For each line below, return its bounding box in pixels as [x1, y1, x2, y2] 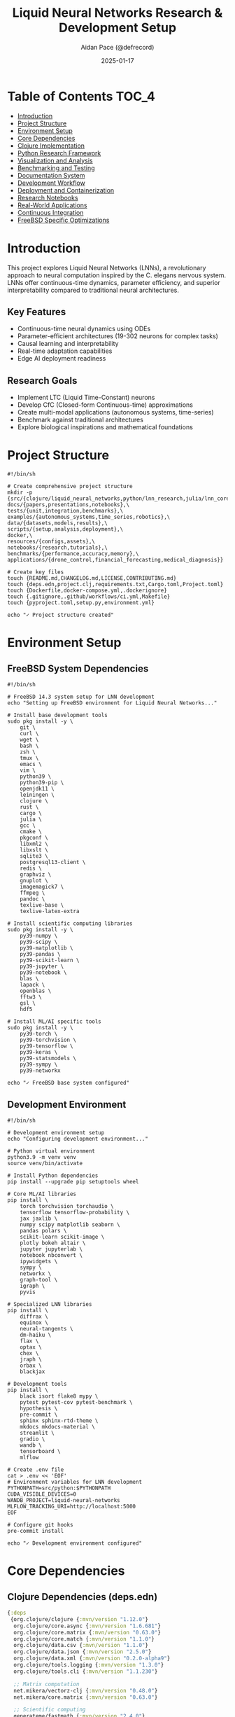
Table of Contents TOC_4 [7, 88, 155, 104]
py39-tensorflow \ [20, 1043, 73, 1050]
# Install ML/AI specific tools [7, 1018, 101, 1025]
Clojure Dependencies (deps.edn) [7, 1591, 158, 1603]
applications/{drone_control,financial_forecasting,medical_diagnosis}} [7, 557, 224, 564]
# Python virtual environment [7, 1148, 96, 1155]
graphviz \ [20, 871, 52, 878]
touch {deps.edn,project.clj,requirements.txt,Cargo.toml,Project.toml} [7, 581, 224, 588]
